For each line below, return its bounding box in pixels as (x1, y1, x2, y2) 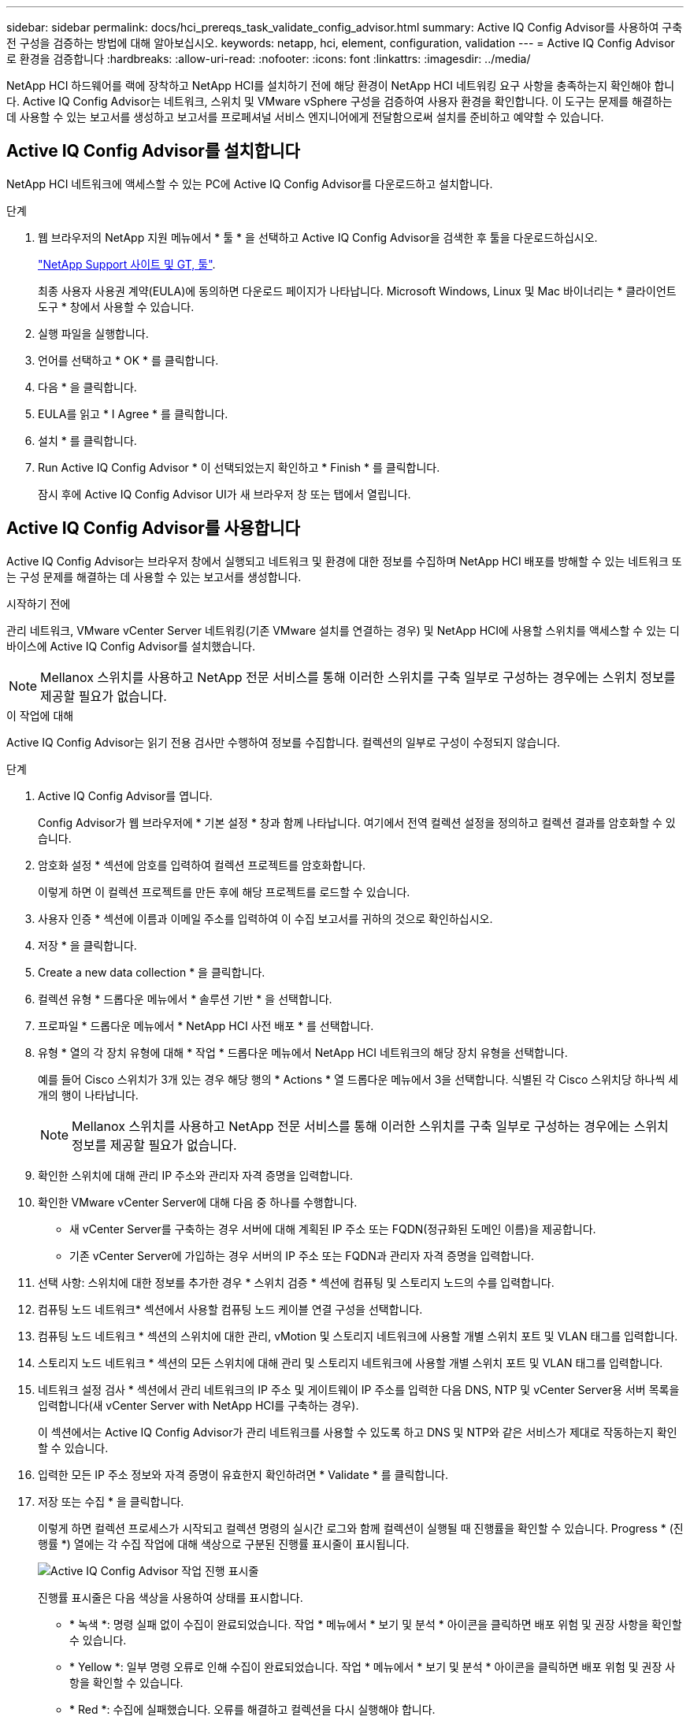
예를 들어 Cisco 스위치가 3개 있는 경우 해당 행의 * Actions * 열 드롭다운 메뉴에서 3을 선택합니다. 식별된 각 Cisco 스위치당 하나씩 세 (38, 1072, 679, 1086)
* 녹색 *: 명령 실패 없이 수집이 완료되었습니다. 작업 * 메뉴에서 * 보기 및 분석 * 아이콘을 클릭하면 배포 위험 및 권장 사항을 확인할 (69, 1617, 682, 1631)
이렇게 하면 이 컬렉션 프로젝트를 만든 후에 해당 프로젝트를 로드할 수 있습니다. (38, 884, 410, 899)
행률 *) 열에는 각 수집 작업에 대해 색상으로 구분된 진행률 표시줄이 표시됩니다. (38, 1537, 410, 1551)
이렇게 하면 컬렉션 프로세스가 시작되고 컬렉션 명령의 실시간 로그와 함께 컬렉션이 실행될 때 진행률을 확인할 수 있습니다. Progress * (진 (38, 1521, 684, 1535)
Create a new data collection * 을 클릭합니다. (38, 965, 265, 979)
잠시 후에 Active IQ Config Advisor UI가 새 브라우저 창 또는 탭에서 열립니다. (38, 487, 411, 501)
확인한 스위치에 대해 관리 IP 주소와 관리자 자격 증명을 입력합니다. (38, 1168, 353, 1182)
